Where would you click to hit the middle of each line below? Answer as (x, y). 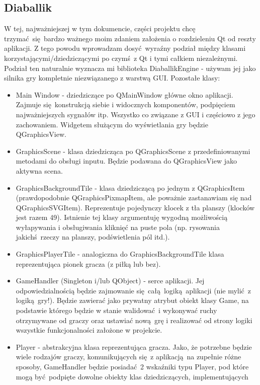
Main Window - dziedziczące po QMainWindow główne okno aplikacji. (124, 94)
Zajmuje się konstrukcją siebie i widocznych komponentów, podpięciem (125, 104)
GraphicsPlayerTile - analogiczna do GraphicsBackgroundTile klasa (120, 254)
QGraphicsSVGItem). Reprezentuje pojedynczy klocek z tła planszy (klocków (135, 207)
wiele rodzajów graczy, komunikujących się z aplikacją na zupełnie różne (128, 357)
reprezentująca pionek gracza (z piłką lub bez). (88, 263)
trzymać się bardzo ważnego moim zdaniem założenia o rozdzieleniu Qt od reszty (130, 38)
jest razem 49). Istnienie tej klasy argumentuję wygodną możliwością (122, 217)
